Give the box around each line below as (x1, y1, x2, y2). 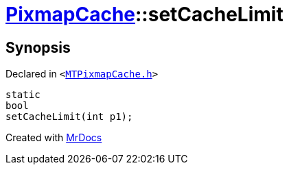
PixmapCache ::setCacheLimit (5, 3, 284, 26)
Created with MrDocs (5, 132, 102, 144)
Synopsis (5, 38, 71, 56)
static (5, 89, 41, 101)
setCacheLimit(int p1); (5, 111, 133, 123)
